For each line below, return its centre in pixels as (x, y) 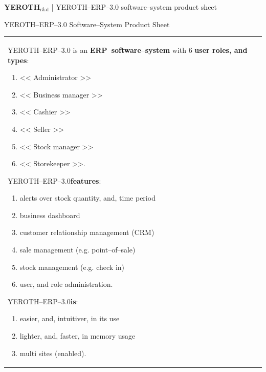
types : (18, 60)
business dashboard (50, 215)
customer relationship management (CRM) (87, 232)
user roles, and (221, 50)
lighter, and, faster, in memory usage (77, 336)
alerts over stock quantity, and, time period (87, 198)
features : (86, 180)
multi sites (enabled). (53, 353)
